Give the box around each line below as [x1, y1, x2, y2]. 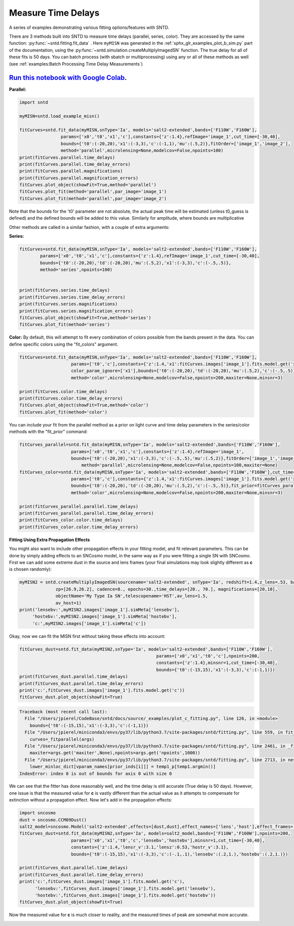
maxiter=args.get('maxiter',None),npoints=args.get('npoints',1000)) [29, 750, 200, 756]
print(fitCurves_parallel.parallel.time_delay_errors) [19, 510, 154, 516]
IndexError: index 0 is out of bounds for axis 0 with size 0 [19, 771, 172, 776]
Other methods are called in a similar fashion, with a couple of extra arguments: [9, 224, 170, 230]
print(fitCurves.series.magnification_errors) [19, 308, 133, 314]
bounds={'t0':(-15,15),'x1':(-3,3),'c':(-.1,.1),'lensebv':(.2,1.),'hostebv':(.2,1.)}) [71, 851, 289, 857]
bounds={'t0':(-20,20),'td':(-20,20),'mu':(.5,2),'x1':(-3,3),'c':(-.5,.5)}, [40, 260, 231, 266]
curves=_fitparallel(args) [29, 736, 95, 742]
